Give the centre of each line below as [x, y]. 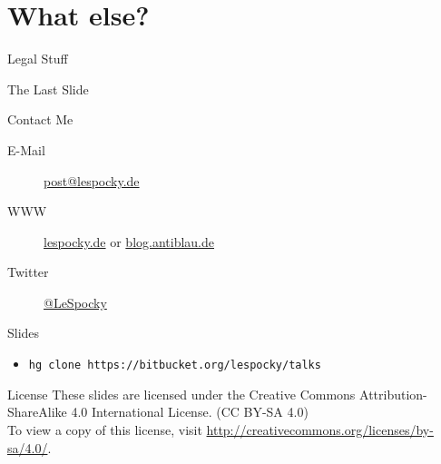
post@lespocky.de [92, 180]
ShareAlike [37, 412]
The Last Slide [48, 89]
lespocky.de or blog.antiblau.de [129, 241]
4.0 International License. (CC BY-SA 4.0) [190, 412]
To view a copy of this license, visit [105, 429]
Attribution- [393, 394]
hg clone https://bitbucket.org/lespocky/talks [175, 365]
